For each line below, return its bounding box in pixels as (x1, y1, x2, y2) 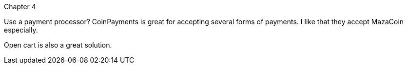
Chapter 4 (4, 2, 36, 11)
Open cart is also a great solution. (4, 41, 112, 49)
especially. (4, 26, 38, 34)
